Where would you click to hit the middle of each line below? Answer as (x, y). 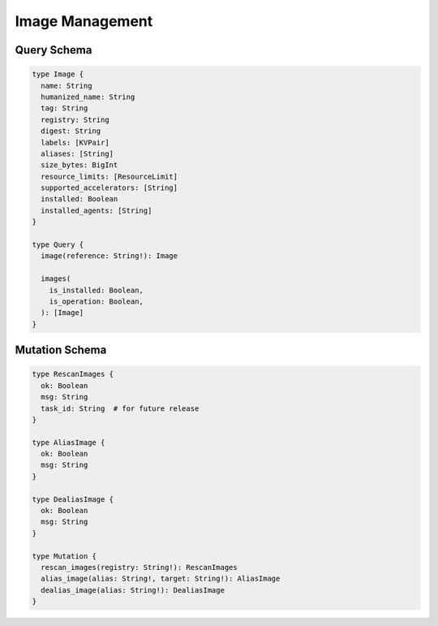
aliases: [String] (77, 153)
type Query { (58, 245)
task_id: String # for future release (120, 408)
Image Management (84, 21)
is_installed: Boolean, (96, 290)
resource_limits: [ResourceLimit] (109, 176)
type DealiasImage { (73, 499)
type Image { (58, 74)
